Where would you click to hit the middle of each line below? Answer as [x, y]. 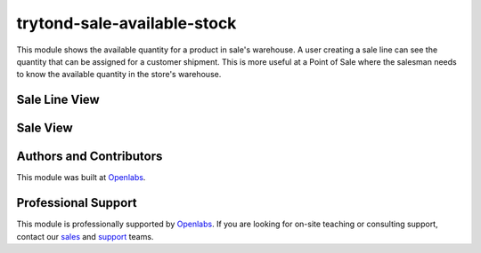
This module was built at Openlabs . [81, 178]
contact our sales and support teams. [85, 236]
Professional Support [77, 203]
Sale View [45, 128]
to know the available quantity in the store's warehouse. [119, 75]
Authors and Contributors [90, 157]
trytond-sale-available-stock [126, 23]
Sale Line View [58, 100]
